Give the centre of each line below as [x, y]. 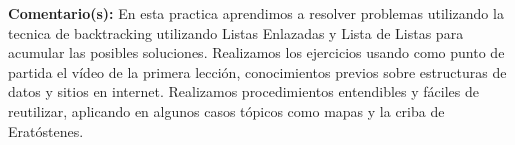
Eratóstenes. [46, 130]
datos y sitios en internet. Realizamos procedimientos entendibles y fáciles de [243, 91]
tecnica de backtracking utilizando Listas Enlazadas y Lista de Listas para [236, 32]
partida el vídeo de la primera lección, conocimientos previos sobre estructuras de [257, 71]
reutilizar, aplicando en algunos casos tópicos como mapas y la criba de [226, 110]
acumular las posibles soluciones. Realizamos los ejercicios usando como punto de [256, 52]
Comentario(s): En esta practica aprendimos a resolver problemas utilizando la [256, 13]
